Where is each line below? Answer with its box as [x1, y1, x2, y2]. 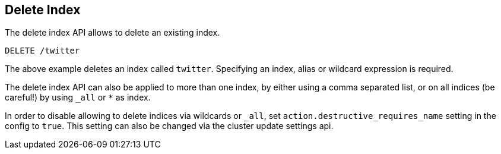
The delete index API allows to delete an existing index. [5, 27, 220, 38]
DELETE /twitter [5, 46, 80, 56]
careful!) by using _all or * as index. [5, 92, 151, 103]
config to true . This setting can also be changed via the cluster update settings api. [5, 121, 334, 131]
